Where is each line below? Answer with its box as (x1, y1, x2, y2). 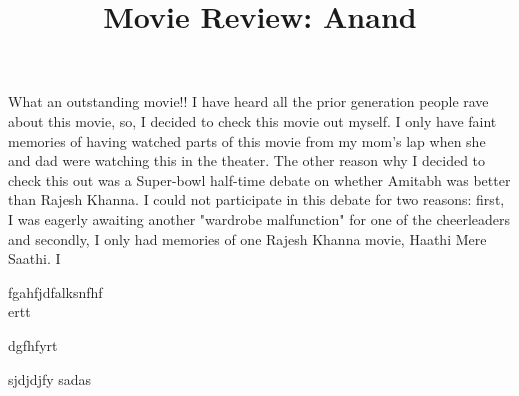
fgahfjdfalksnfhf (8, 281, 103, 302)
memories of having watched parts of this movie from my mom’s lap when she (8, 130, 486, 151)
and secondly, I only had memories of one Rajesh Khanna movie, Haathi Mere (8, 228, 487, 249)
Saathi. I (8, 248, 61, 269)
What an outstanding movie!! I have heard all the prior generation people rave (8, 91, 489, 112)
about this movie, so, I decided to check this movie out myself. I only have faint (8, 110, 497, 131)
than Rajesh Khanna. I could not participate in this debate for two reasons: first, (8, 189, 505, 210)
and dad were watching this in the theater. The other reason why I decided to (8, 150, 486, 171)
